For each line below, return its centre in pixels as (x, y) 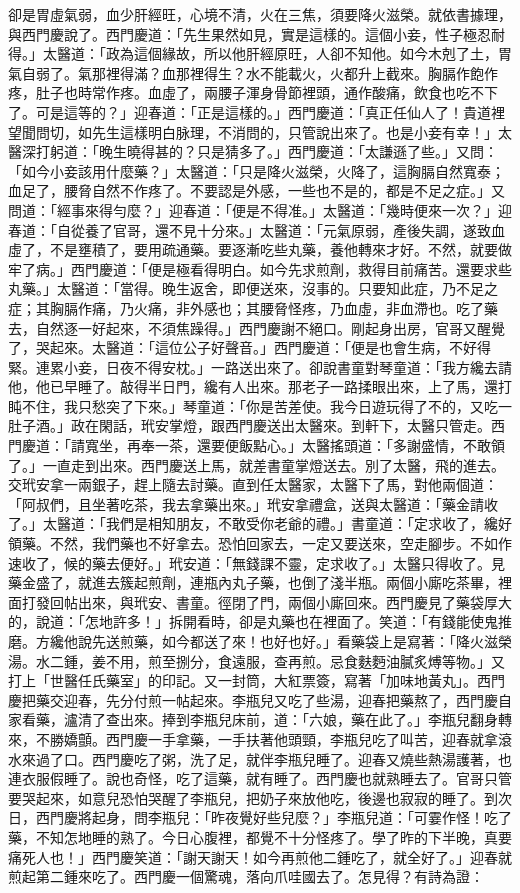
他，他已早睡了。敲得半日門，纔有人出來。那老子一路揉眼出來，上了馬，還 (253, 386)
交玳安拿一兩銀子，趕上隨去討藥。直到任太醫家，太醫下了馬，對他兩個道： (253, 484)
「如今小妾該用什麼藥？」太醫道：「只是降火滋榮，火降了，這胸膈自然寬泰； (256, 170)
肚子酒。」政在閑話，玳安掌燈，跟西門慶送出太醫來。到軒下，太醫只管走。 (249, 425)
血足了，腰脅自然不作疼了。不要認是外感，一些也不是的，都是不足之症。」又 (256, 190)
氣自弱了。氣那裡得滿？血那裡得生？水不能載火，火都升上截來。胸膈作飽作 (253, 72)
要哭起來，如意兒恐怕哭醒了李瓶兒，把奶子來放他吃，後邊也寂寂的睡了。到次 (260, 797)
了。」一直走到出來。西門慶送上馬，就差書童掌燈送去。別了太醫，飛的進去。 (256, 464)
